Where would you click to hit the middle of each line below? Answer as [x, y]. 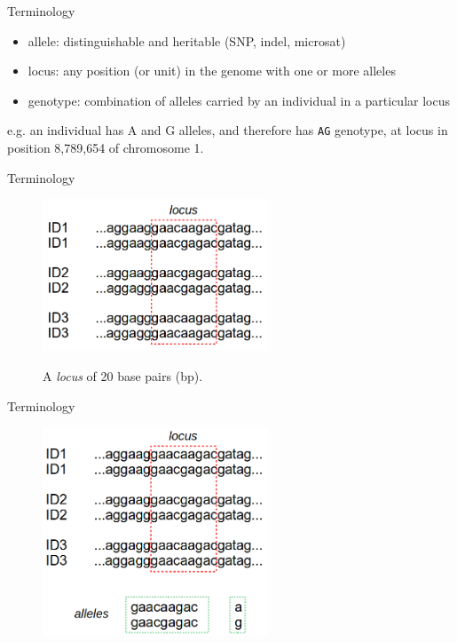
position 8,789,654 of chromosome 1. [106, 148]
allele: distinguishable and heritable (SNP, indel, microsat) [187, 40]
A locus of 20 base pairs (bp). [123, 376]
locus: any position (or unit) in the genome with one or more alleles [212, 71]
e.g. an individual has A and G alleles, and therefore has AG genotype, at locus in [228, 130]
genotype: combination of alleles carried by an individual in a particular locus [239, 100]
